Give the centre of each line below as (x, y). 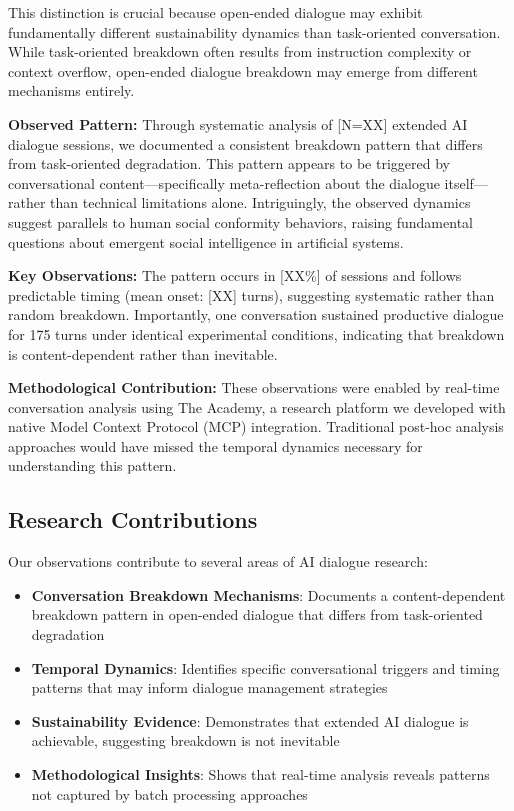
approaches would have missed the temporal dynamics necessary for (215, 445)
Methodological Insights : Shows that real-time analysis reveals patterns (260, 774)
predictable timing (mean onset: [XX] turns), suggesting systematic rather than (251, 294)
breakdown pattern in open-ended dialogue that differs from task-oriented (257, 614)
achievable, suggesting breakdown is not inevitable (185, 740)
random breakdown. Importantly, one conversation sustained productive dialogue (256, 314)
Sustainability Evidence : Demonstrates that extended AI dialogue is (250, 720)
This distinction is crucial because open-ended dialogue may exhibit (215, 12)
